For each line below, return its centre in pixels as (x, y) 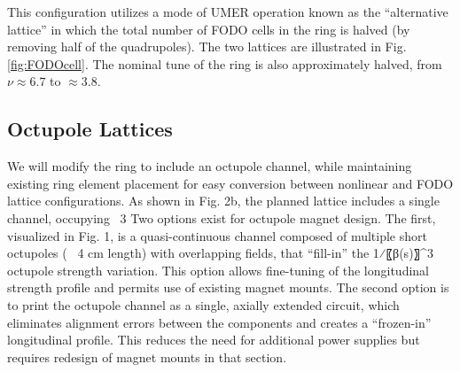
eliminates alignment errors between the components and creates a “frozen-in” (219, 322)
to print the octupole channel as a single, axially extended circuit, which (203, 304)
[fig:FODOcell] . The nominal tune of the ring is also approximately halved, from (225, 63)
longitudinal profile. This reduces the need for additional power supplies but (214, 340)
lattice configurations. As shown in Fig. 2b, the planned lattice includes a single (223, 201)
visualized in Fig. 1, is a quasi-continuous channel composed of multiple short (217, 235)
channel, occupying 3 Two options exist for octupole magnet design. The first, (222, 217)
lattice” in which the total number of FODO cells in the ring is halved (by (209, 29)
